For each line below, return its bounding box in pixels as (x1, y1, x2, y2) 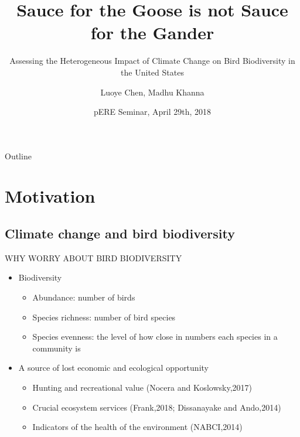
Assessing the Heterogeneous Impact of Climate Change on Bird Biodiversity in (9, 54, 295, 67)
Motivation (5, 184, 96, 208)
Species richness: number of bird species (32, 310, 176, 323)
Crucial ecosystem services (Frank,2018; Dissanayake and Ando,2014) (32, 401, 281, 413)
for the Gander (90, 21, 214, 45)
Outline (5, 149, 32, 162)
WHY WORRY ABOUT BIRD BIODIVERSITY (5, 251, 182, 264)
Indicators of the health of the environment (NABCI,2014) (32, 421, 243, 433)
